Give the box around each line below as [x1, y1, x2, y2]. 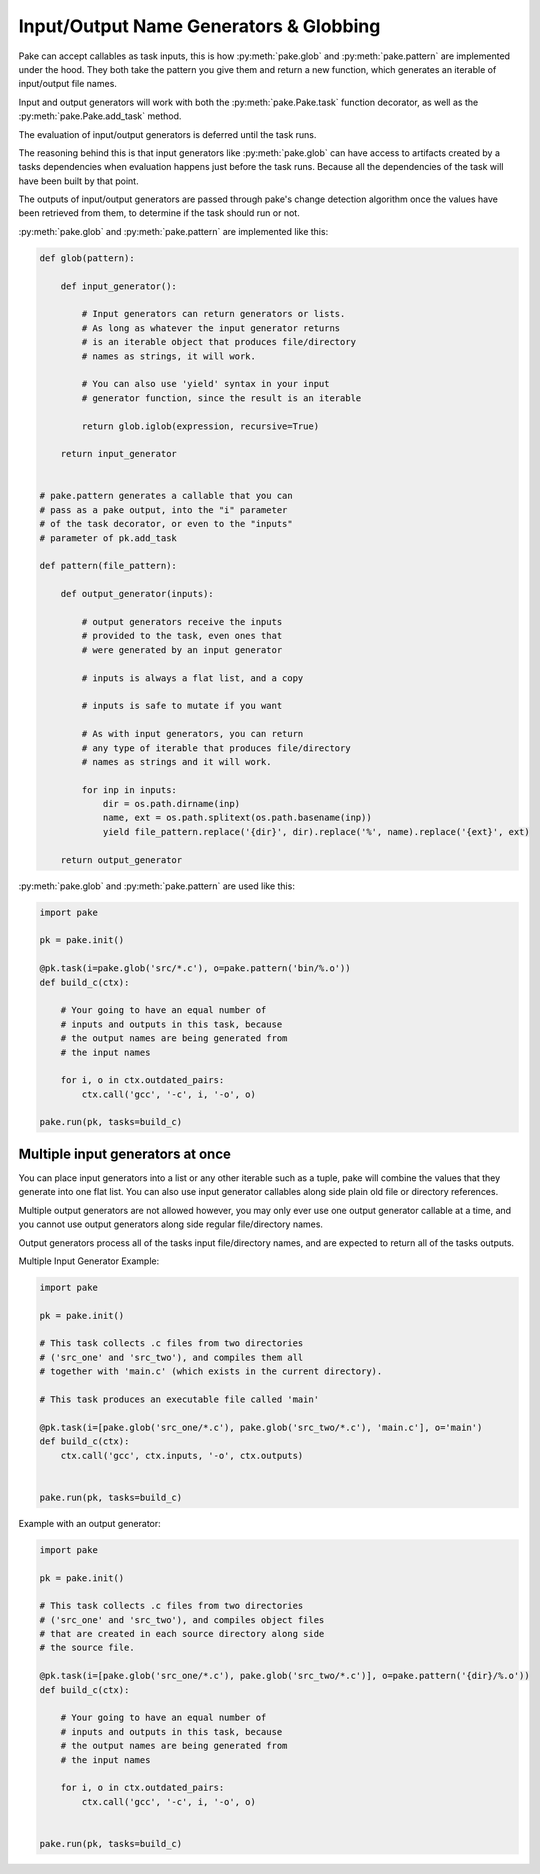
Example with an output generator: [18, 1517, 162, 1529]
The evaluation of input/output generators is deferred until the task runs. [18, 128, 317, 140]
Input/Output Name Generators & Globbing [18, 15, 381, 37]
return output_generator [60, 854, 183, 865]
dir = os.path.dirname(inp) [102, 798, 240, 810]
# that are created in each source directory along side [39, 1628, 325, 1640]
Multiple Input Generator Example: [18, 1255, 160, 1267]
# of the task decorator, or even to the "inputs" [39, 518, 294, 530]
